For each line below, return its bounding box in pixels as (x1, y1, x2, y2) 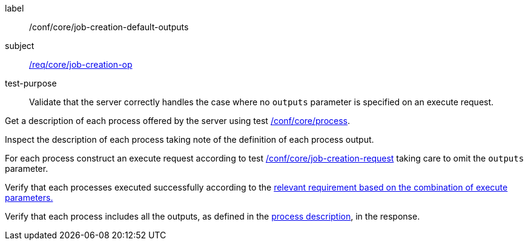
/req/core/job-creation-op (29, 59, 133, 70)
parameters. (5, 192, 53, 203)
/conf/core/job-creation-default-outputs (29, 22, 189, 32)
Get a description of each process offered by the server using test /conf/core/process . (5, 116, 351, 126)
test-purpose (5, 78, 57, 88)
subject (5, 41, 35, 51)
